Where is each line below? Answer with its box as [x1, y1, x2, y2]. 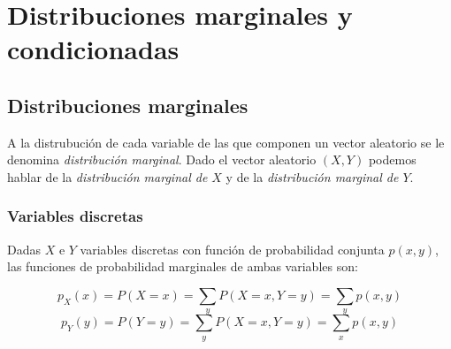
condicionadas [7, 31, 180, 67]
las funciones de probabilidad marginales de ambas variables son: [7, 257, 358, 276]
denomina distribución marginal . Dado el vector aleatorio [7, 150, 317, 169]
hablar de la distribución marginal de [7, 167, 208, 186]
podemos [368, 150, 417, 169]
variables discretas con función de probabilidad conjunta [80, 239, 385, 258]
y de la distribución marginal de [225, 167, 399, 186]
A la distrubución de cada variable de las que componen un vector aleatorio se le [7, 133, 445, 151]
